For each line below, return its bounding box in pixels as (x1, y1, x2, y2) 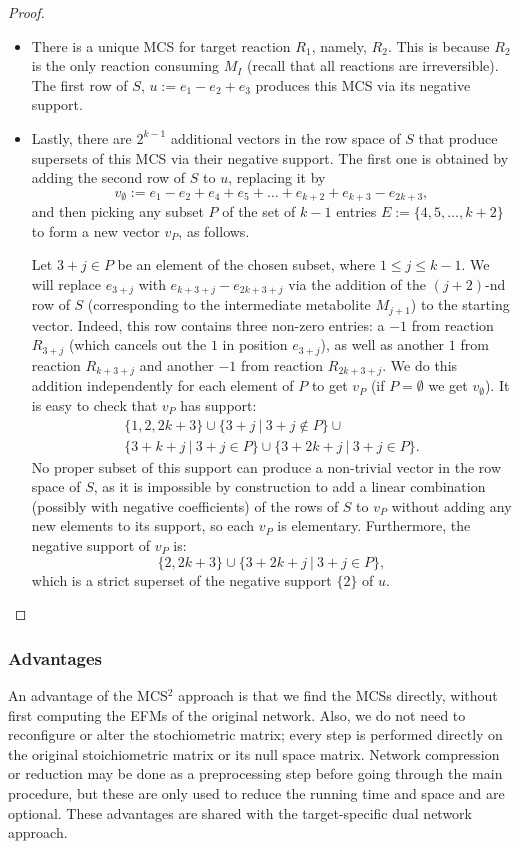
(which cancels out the (68, 334, 207, 355)
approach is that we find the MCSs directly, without (178, 685, 498, 706)
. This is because (387, 35, 490, 56)
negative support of (31, 535, 151, 556)
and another (139, 354, 214, 375)
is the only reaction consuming (31, 55, 220, 76)
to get (311, 375, 348, 396)
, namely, (311, 35, 367, 56)
